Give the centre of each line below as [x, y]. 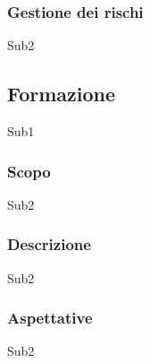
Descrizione [49, 244]
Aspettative [50, 318]
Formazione [62, 94]
